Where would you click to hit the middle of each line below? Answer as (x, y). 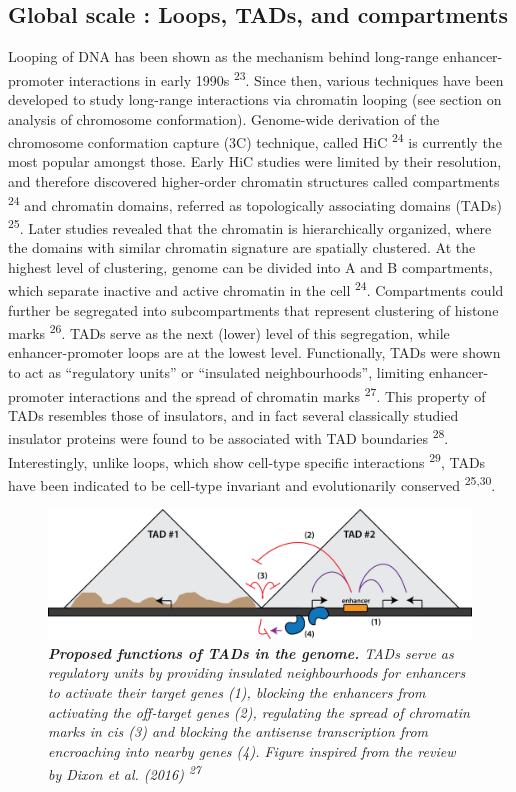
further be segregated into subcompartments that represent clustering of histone (253, 309)
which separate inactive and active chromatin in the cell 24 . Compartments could (256, 289)
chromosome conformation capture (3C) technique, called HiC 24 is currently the (255, 140)
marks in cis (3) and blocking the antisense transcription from (238, 731)
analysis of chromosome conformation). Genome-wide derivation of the (224, 118)
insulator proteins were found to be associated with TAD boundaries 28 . (228, 437)
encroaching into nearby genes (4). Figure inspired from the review (252, 750)
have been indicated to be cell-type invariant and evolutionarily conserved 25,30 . (252, 483)
